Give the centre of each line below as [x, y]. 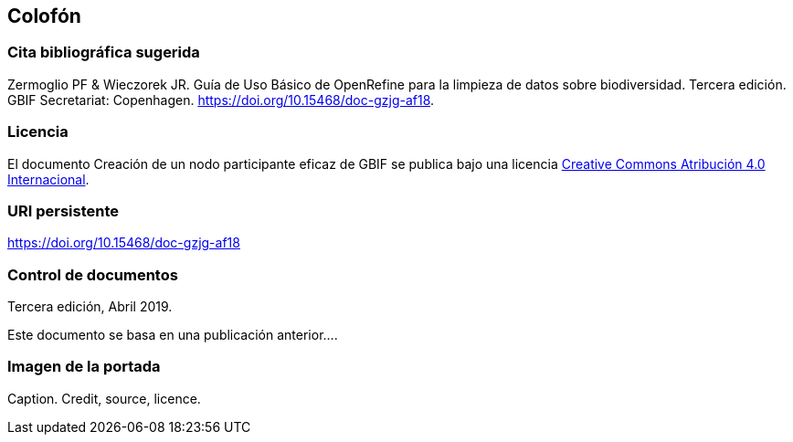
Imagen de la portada [84, 367]
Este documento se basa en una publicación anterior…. [173, 335]
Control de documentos [93, 274]
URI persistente [63, 210]
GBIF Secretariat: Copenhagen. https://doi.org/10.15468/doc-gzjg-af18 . [221, 100]
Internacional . [48, 179]
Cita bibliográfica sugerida [104, 53]
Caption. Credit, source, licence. [104, 398]
